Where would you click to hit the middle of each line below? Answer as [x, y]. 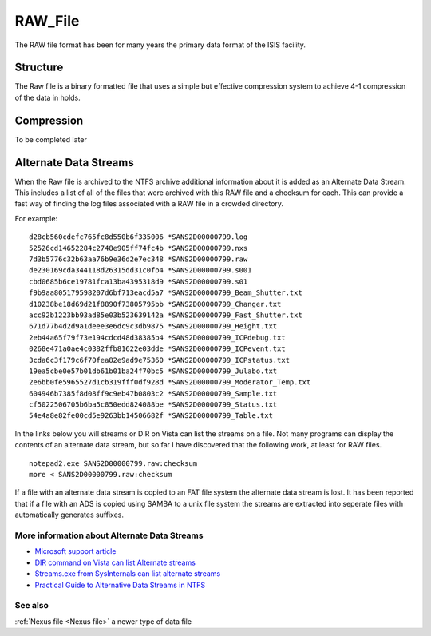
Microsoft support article [75, 551]
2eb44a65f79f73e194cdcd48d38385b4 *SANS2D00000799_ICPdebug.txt [158, 337]
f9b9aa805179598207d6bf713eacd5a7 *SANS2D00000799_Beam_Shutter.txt [166, 293]
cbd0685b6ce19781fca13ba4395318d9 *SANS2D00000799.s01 [138, 281]
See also [32, 606]
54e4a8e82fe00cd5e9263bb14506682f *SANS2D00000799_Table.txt [151, 416]
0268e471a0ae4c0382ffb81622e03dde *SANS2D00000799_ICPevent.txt [158, 349]
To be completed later [51, 139]
